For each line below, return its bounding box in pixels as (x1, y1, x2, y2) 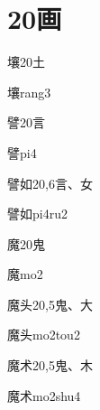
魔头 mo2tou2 (7, 325, 80, 344)
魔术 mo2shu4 (7, 386, 81, 405)
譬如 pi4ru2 (7, 204, 68, 223)
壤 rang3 (7, 82, 51, 101)
